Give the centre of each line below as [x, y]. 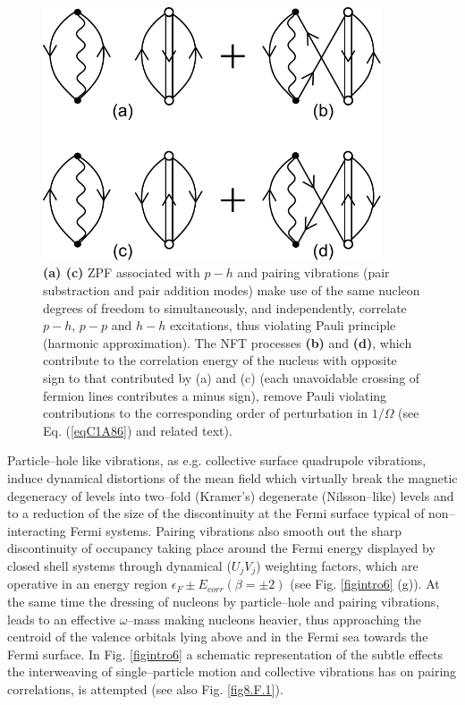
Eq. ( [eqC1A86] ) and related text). [138, 430]
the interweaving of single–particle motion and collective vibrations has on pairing [232, 671]
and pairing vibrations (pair [313, 272]
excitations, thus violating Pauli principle [283, 325]
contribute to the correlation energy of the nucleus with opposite [220, 360]
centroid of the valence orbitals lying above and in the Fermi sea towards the [218, 637]
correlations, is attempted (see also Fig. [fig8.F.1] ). [145, 688]
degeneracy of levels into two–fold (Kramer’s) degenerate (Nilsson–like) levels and [231, 495]
